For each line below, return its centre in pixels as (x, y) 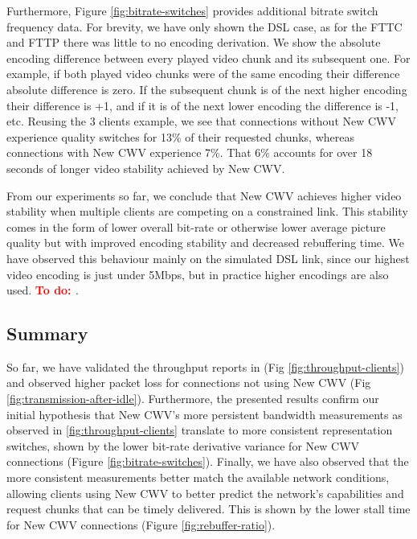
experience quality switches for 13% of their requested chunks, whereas (180, 136)
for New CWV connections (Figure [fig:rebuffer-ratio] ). (141, 524)
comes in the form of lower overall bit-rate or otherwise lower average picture (196, 226)
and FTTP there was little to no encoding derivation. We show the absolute (194, 42)
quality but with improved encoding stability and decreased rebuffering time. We (206, 243)
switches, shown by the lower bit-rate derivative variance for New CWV (183, 445)
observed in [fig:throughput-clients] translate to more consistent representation (200, 430)
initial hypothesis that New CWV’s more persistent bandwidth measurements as (204, 414)
